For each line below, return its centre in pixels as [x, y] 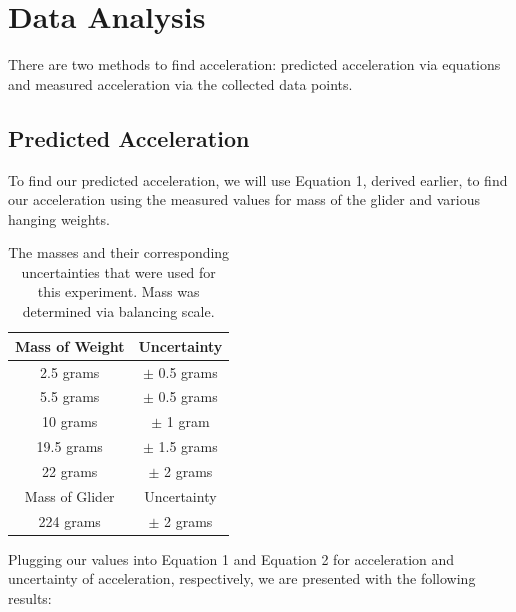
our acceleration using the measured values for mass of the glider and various [244, 199]
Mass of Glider [69, 495]
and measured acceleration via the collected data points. [180, 83]
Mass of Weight [70, 345]
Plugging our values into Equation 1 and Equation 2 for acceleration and [231, 558]
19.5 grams [69, 446]
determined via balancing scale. [118, 311]
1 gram [188, 421]
